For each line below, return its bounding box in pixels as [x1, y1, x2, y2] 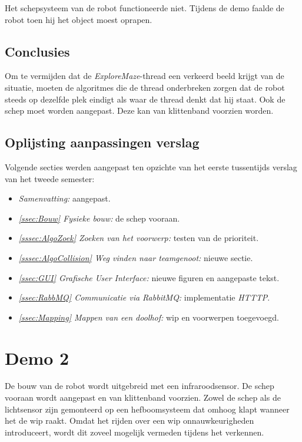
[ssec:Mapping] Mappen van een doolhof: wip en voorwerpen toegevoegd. [18, 311, 279, 323]
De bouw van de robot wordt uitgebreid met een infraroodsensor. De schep [5, 380, 274, 392]
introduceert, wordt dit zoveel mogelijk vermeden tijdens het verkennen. [5, 425, 264, 438]
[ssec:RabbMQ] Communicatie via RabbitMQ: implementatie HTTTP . [18, 291, 270, 304]
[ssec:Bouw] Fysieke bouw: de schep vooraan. [18, 212, 180, 224]
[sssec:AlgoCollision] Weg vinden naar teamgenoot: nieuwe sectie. [18, 251, 253, 263]
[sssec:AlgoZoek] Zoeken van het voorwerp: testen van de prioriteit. [18, 232, 259, 244]
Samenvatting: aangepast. [18, 192, 111, 204]
